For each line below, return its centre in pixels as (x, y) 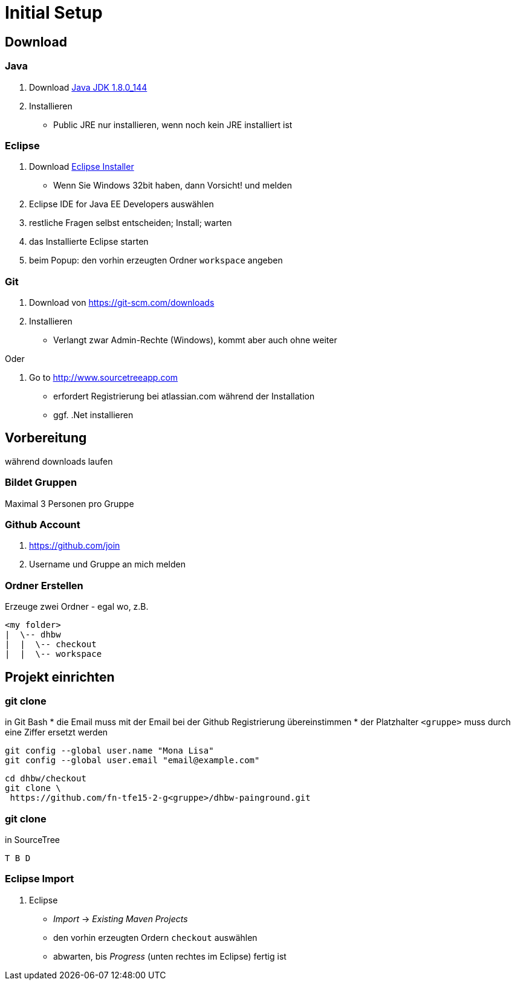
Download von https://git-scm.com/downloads (122, 303)
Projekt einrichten (60, 677)
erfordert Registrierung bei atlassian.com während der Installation (184, 396)
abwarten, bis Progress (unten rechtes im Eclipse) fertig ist (170, 956)
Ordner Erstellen (44, 585)
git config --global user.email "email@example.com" (132, 761)
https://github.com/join (75, 546)
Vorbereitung (46, 438)
